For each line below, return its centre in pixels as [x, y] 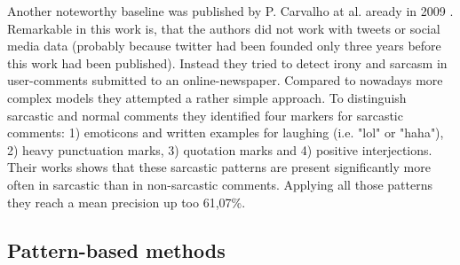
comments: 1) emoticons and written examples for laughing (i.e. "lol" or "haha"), [226, 132]
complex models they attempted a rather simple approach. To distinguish [207, 97]
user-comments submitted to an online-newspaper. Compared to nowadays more [225, 80]
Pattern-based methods [116, 249]
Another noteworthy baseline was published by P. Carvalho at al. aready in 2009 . [230, 11]
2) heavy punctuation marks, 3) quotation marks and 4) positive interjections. [220, 149]
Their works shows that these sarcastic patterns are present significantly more [219, 167]
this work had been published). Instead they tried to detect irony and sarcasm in [227, 62]
